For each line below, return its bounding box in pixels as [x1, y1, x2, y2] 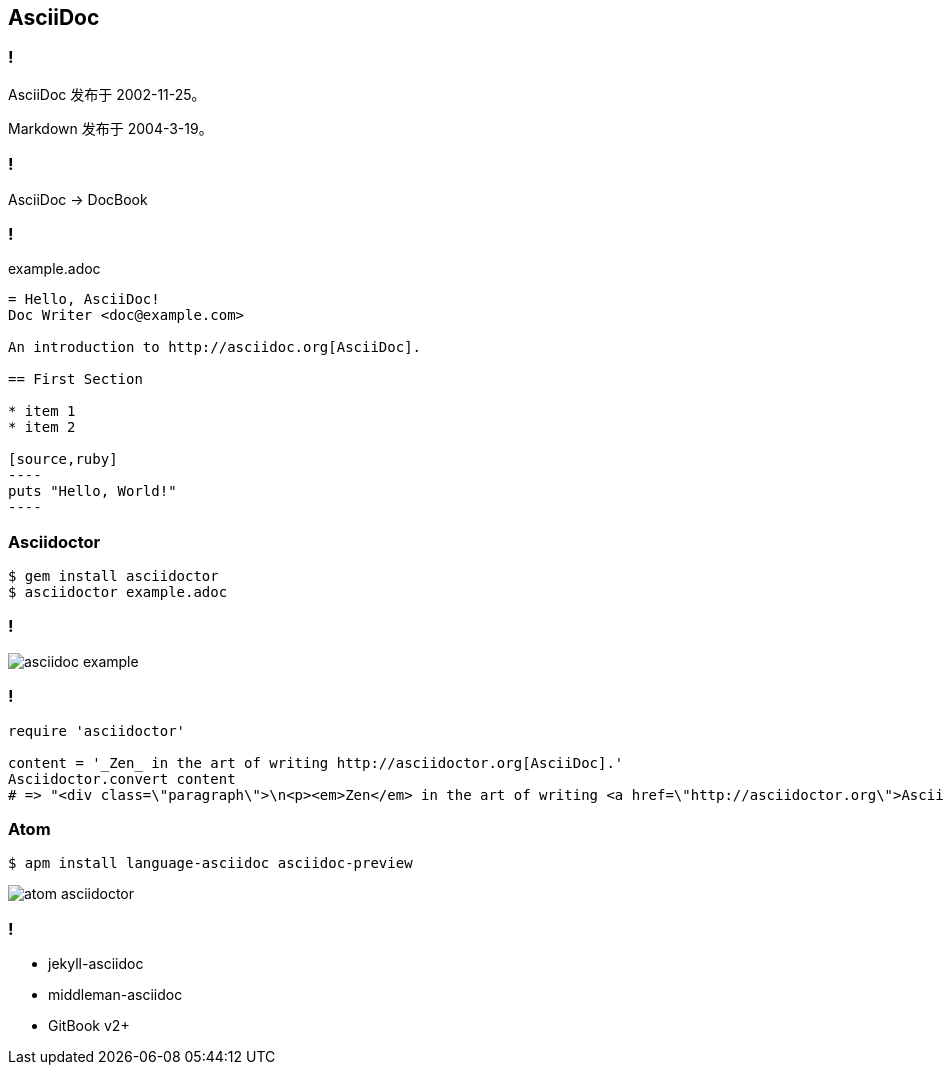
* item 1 [8, 403, 76, 420]
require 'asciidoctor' [8, 722, 186, 739]
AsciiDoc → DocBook [8, 190, 148, 208]
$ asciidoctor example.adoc [8, 584, 228, 601]
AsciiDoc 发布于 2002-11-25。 [8, 85, 206, 103]
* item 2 [8, 419, 76, 436]
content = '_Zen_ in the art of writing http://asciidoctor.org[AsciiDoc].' [8, 754, 624, 771]
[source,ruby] [8, 451, 118, 468]
